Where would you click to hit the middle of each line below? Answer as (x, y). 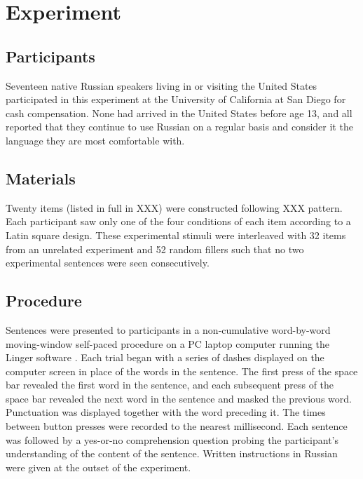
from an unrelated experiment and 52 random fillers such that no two (155, 249)
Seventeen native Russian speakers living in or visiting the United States (162, 85)
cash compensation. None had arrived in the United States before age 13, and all (179, 113)
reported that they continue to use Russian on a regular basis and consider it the (179, 127)
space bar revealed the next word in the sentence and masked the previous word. (179, 398)
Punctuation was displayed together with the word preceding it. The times (166, 412)
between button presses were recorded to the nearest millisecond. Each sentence (177, 426)
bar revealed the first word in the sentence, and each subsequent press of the (170, 385)
